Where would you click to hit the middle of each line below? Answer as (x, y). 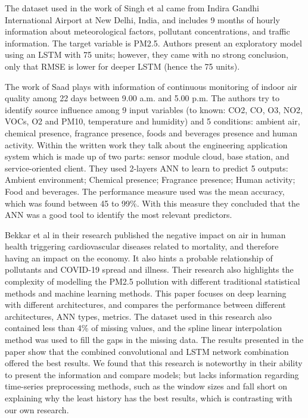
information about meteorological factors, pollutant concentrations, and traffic (147, 31)
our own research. (37, 409)
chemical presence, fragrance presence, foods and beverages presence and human (151, 132)
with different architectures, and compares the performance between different (145, 305)
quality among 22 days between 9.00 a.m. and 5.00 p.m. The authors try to (142, 98)
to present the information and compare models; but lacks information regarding (152, 374)
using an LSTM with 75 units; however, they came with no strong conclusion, (147, 54)
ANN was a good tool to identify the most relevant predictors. (119, 215)
